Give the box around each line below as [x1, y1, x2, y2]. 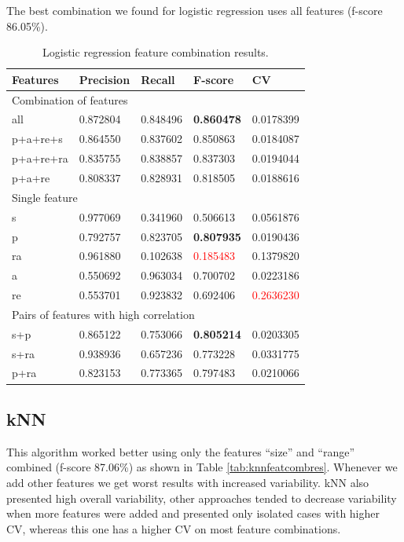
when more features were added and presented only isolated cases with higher [6, 505, 380, 522]
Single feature [12, 189, 78, 205]
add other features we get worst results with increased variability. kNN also [6, 474, 369, 490]
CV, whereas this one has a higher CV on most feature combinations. [6, 520, 341, 537]
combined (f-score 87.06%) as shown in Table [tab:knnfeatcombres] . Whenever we [6, 459, 398, 475]
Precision [79, 71, 130, 87]
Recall [141, 71, 175, 87]
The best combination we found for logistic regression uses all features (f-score [6, 2, 383, 18]
